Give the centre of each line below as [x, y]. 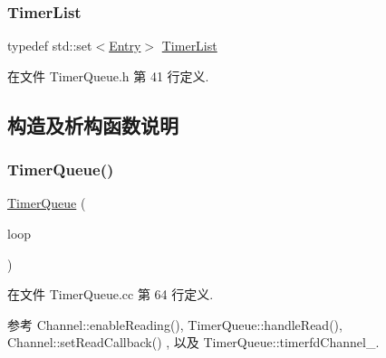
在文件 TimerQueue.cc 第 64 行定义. [111, 294]
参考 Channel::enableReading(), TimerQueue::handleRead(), [175, 324]
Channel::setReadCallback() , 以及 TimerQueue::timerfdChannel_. [193, 342]
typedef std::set [50, 46]
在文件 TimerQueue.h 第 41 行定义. [108, 75]
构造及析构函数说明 [93, 124]
